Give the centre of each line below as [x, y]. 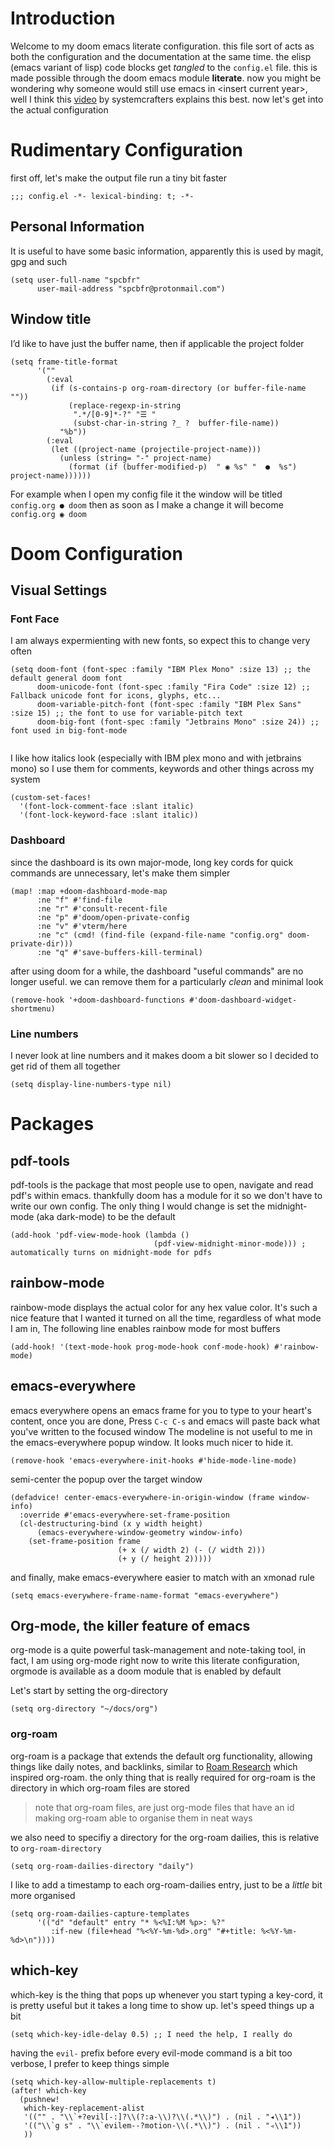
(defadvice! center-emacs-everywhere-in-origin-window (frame [142, 1497]
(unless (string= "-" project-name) [136, 458]
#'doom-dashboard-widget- [243, 1000]
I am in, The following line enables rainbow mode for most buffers [145, 1328]
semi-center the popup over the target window [106, 1479]
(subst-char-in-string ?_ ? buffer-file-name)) [176, 423]
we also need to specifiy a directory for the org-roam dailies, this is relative [165, 1837]
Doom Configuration [96, 553]
